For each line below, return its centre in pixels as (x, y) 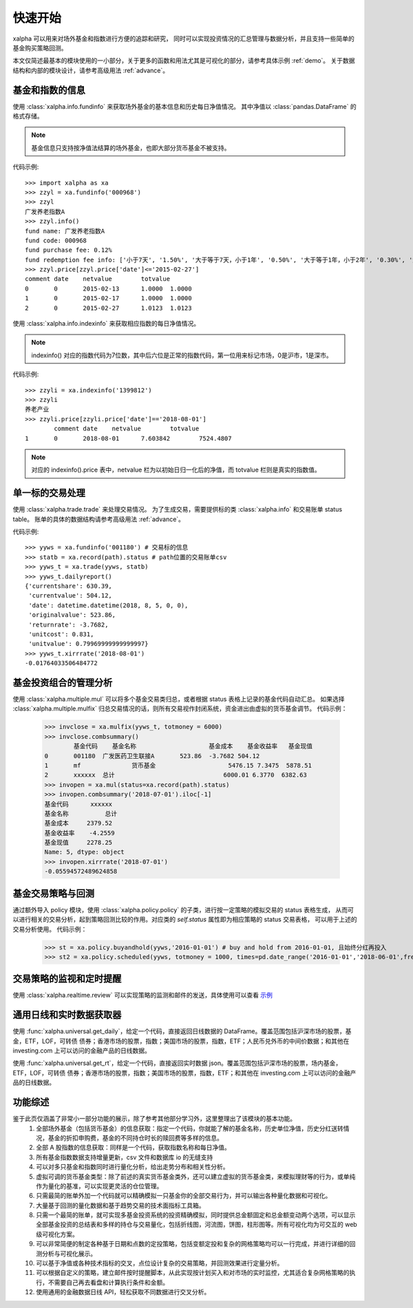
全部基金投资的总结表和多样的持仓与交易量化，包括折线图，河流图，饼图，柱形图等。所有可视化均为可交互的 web (197, 1225)
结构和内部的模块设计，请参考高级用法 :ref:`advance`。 (91, 70)
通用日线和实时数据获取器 (67, 1015)
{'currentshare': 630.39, (69, 586)
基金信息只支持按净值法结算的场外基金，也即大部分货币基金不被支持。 (131, 147)
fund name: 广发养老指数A (65, 231)
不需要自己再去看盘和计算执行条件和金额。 (108, 1282)
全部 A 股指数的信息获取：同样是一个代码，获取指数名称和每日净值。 (133, 1148)
